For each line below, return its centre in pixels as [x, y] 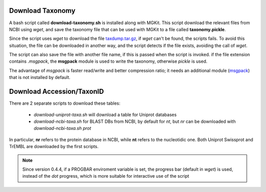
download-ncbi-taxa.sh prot [62, 128]
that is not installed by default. [40, 77]
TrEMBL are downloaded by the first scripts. [54, 147]
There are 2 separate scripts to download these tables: [65, 103]
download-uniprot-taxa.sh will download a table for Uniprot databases [105, 115]
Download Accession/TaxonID [57, 92]
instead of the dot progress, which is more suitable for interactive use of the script [106, 176]
